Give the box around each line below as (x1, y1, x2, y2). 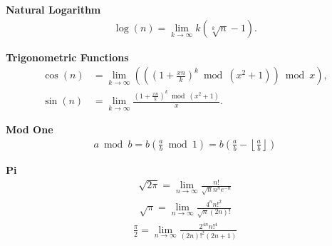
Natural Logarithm (6, 2, 101, 16)
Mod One (6, 122, 53, 137)
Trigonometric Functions (6, 49, 129, 64)
